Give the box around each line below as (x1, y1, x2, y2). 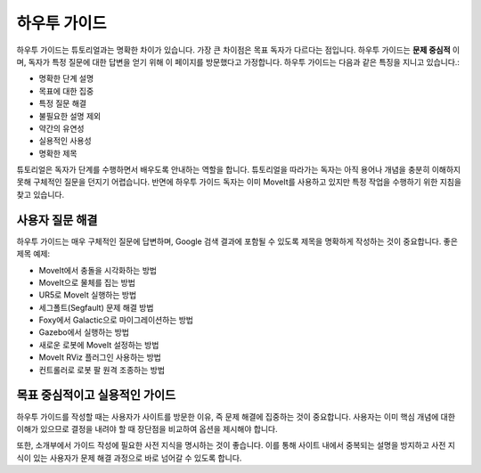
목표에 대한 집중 (38, 86, 94, 96)
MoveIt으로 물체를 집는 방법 (38, 277, 135, 288)
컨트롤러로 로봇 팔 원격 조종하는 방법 (38, 364, 165, 375)
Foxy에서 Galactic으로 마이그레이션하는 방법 (38, 314, 193, 325)
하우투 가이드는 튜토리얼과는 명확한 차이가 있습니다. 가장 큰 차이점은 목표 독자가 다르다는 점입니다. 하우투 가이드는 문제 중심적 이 (16, 45, 461, 55)
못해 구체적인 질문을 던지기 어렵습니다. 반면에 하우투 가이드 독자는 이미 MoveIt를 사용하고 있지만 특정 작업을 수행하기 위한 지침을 (16, 176, 462, 187)
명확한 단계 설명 (38, 73, 94, 84)
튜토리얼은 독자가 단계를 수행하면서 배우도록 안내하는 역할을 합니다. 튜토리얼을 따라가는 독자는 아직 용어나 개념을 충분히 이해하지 (16, 165, 461, 175)
